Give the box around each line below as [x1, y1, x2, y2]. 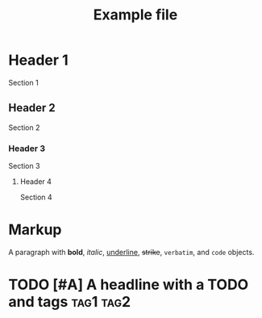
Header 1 [8, 51, 69, 69]
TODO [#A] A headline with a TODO [8, 276, 249, 294]
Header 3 [8, 143, 46, 154]
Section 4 [19, 192, 52, 203]
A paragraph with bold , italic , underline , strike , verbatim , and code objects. [8, 247, 255, 257]
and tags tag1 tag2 [8, 293, 131, 312]
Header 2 [8, 101, 56, 115]
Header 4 [19, 177, 52, 186]
